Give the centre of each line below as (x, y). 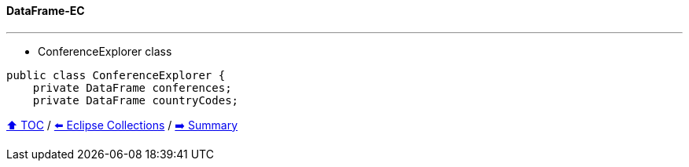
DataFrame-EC (46, 11)
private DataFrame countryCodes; (136, 100)
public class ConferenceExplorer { (116, 75)
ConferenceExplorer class (105, 51)
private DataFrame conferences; (132, 87)
